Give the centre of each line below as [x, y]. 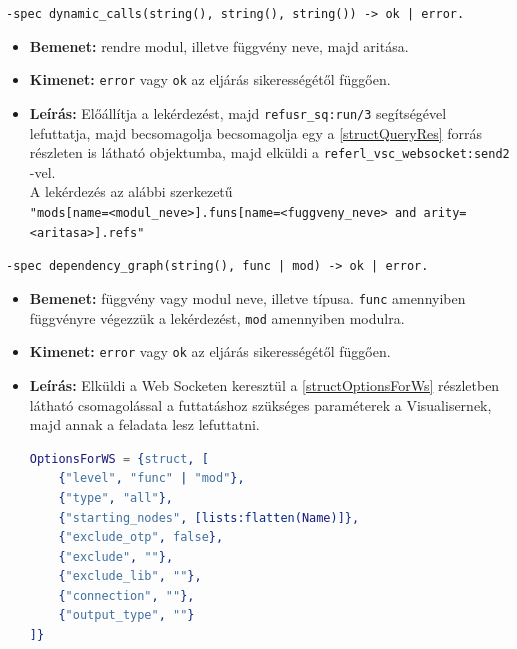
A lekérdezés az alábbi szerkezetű [131, 191]
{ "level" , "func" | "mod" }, [151, 478]
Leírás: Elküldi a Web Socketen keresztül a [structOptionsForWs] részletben [264, 384]
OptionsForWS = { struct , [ [119, 458]
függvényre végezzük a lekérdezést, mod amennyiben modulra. [217, 317]
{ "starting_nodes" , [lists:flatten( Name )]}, [209, 517]
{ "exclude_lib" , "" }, [130, 576]
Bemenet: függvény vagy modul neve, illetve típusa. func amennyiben [247, 297]
